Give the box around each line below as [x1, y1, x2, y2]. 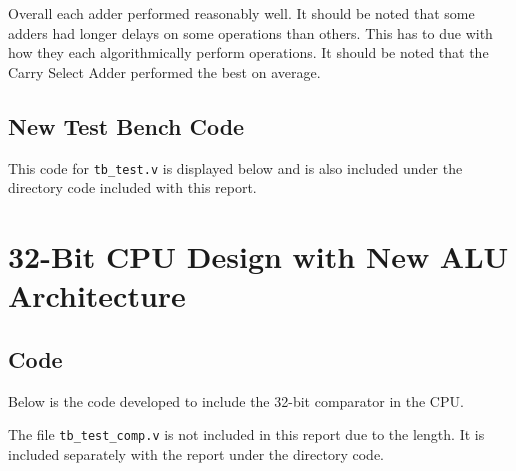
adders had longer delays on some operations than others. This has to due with [8, 22, 493, 43]
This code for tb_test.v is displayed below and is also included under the [8, 157, 463, 178]
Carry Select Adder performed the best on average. [8, 61, 321, 82]
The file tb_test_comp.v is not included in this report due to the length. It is [8, 424, 485, 445]
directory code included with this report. [8, 177, 257, 198]
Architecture [8, 275, 186, 316]
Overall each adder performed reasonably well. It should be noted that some [8, 3, 475, 23]
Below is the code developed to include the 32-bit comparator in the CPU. [8, 390, 464, 411]
